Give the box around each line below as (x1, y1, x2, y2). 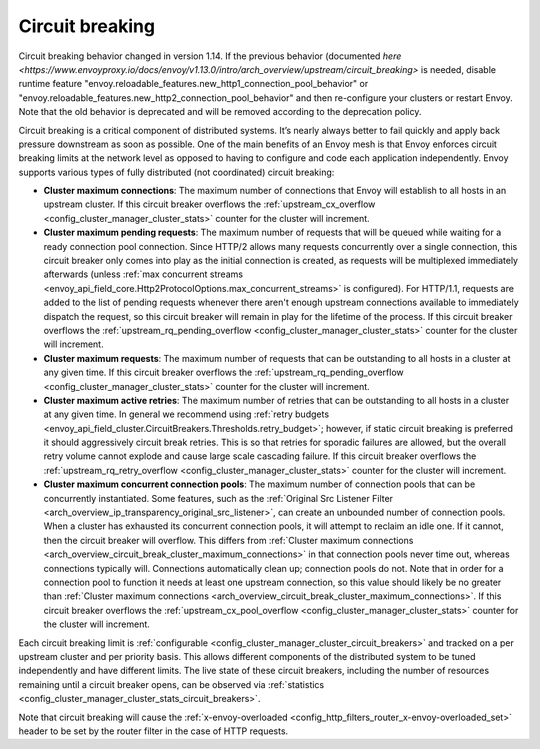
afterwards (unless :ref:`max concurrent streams (43, 268, 244, 280)
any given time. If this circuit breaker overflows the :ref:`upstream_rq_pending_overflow (43, 366, 404, 379)
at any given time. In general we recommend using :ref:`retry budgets (43, 408, 330, 420)
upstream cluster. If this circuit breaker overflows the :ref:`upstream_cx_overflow (43, 198, 376, 210)
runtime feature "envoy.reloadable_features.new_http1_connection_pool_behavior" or (18, 78, 369, 90)
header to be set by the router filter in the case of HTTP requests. (18, 725, 289, 737)
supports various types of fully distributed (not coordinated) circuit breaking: (18, 166, 335, 178)
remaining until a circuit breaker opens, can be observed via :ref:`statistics (18, 678, 325, 690)
